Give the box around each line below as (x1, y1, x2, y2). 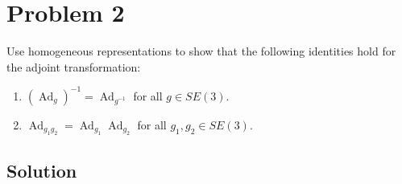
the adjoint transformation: (6, 58, 141, 75)
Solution (6, 157, 77, 182)
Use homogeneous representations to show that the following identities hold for (6, 43, 396, 59)
